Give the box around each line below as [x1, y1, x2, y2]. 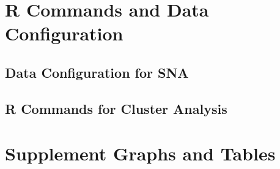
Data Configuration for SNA [5, 62, 189, 81]
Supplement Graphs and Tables [5, 141, 276, 166]
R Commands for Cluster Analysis [5, 99, 227, 118]
